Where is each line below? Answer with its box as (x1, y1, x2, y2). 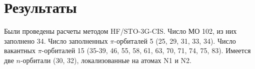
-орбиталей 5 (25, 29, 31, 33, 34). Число (114, 35, 236, 46)
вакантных (4, 45, 35, 56)
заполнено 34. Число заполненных (4, 35, 108, 46)
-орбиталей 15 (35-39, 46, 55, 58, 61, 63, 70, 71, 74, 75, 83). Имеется (41, 45, 251, 56)
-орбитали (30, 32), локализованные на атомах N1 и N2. (20, 55, 191, 65)
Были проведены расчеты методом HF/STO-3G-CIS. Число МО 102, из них (4, 26, 237, 36)
